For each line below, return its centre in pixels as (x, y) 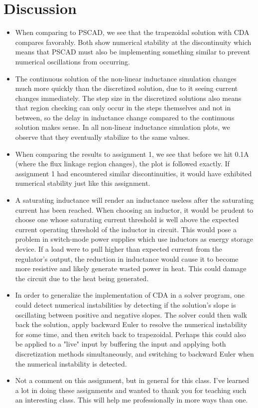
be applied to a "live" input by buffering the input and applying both (121, 344)
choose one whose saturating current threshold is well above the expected (127, 219)
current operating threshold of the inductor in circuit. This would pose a (126, 229)
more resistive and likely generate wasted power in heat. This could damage (131, 268)
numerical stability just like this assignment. (83, 183)
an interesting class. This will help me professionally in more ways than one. (131, 400)
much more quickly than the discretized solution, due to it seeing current (127, 88)
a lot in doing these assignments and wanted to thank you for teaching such (131, 390)
